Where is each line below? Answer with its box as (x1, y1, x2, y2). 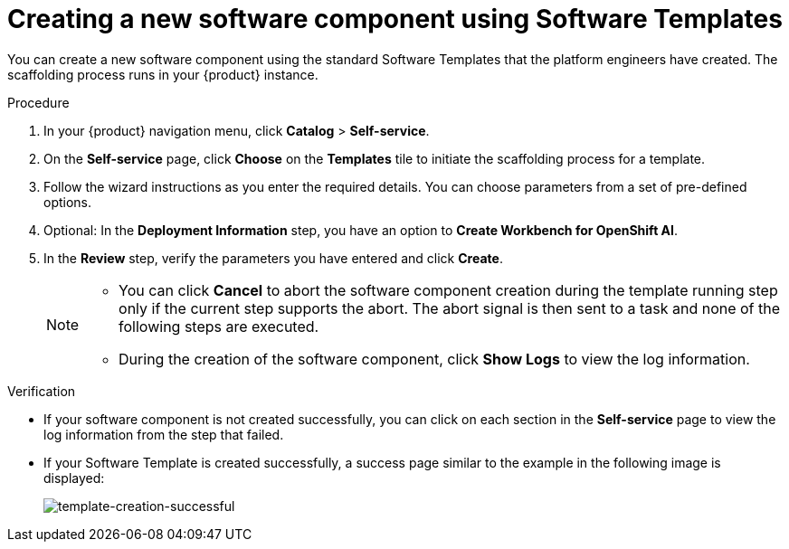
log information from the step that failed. (43, 426, 284, 442)
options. (43, 194, 92, 210)
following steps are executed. (119, 317, 319, 336)
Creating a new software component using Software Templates (7, 4, 783, 34)
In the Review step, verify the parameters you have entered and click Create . (43, 250, 503, 266)
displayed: (43, 469, 105, 486)
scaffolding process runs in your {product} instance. (7, 66, 318, 82)
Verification (7, 383, 76, 399)
